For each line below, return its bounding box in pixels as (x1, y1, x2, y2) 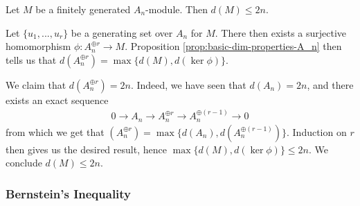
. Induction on (287, 124, 347, 139)
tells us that (6, 52, 57, 67)
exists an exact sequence (6, 92, 109, 107)
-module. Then (145, 2, 208, 16)
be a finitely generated (35, 2, 131, 16)
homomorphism (6, 39, 71, 53)
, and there (307, 77, 354, 92)
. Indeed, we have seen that (130, 77, 246, 92)
